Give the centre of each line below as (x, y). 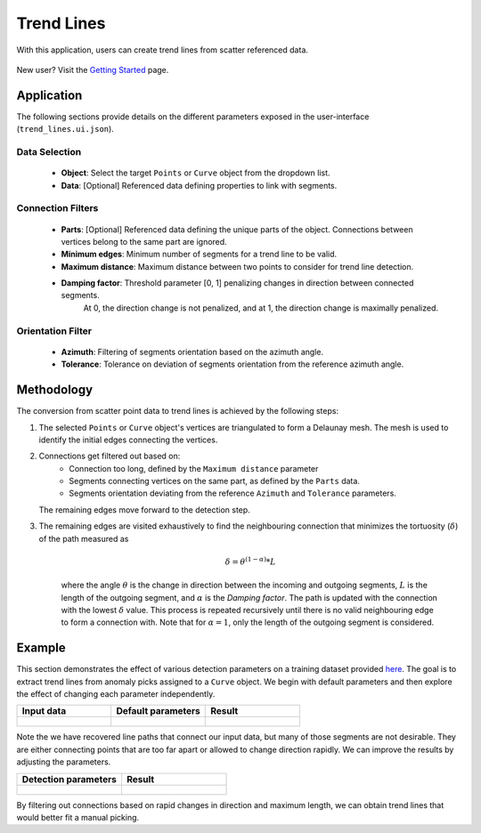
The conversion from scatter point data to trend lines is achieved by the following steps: (177, 411)
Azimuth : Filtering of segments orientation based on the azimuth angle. (192, 352)
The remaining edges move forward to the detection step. (145, 510)
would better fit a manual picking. (78, 818)
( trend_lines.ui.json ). (65, 129)
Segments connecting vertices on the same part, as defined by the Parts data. (215, 481)
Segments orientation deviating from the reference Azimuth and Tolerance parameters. (232, 493)
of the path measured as (84, 538)
